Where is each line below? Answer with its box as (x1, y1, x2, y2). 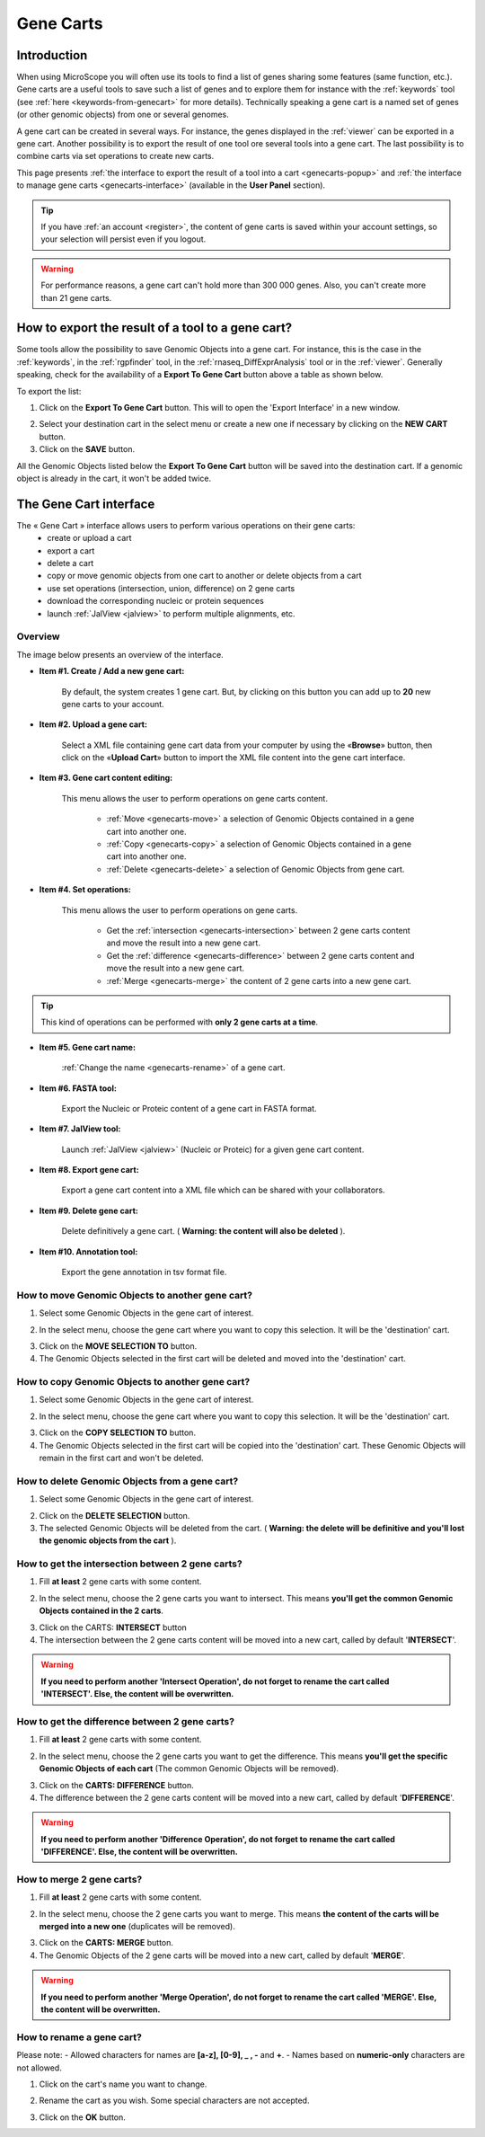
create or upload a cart (47, 533, 132, 544)
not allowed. (16, 2062, 62, 2073)
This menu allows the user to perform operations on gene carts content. (61, 793, 328, 803)
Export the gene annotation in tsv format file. (61, 1267, 227, 1278)
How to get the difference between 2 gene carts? (16, 1715, 235, 1727)
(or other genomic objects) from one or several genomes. (16, 109, 229, 120)
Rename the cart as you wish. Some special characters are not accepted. (39, 2095, 310, 2106)
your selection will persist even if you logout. (40, 234, 207, 244)
